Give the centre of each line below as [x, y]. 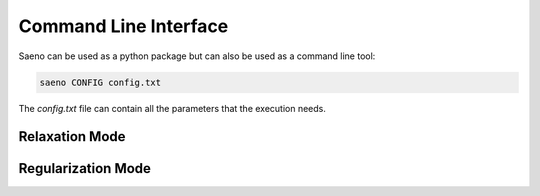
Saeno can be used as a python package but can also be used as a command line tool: [197, 56]
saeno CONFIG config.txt [100, 82]
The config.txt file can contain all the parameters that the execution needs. [172, 108]
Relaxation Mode [72, 136]
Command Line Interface [123, 26]
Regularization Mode [85, 168]
